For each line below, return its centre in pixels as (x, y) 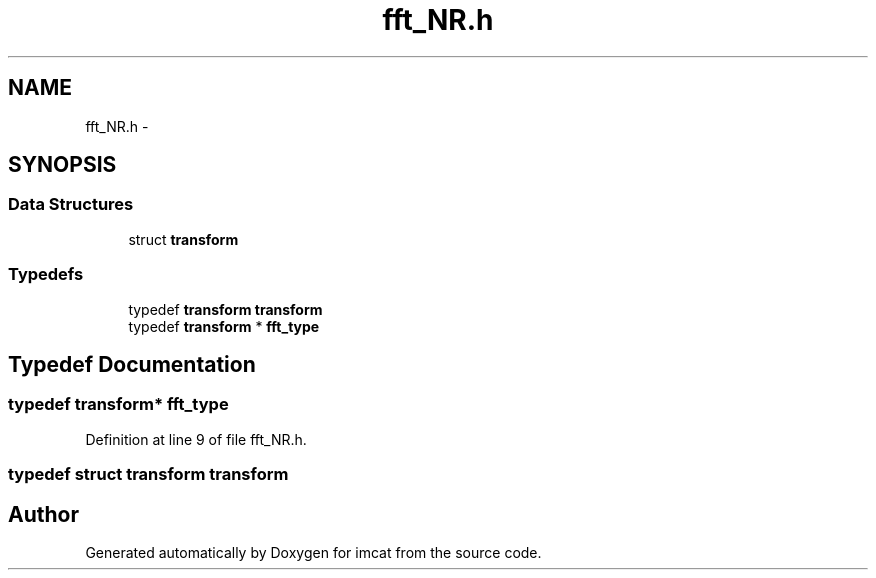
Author (43, 514)
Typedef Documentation (132, 364)
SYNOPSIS (62, 165)
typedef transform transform (225, 309)
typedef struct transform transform (148, 474)
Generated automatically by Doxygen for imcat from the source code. (313, 552)
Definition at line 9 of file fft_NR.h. (196, 439)
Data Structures (71, 204)
